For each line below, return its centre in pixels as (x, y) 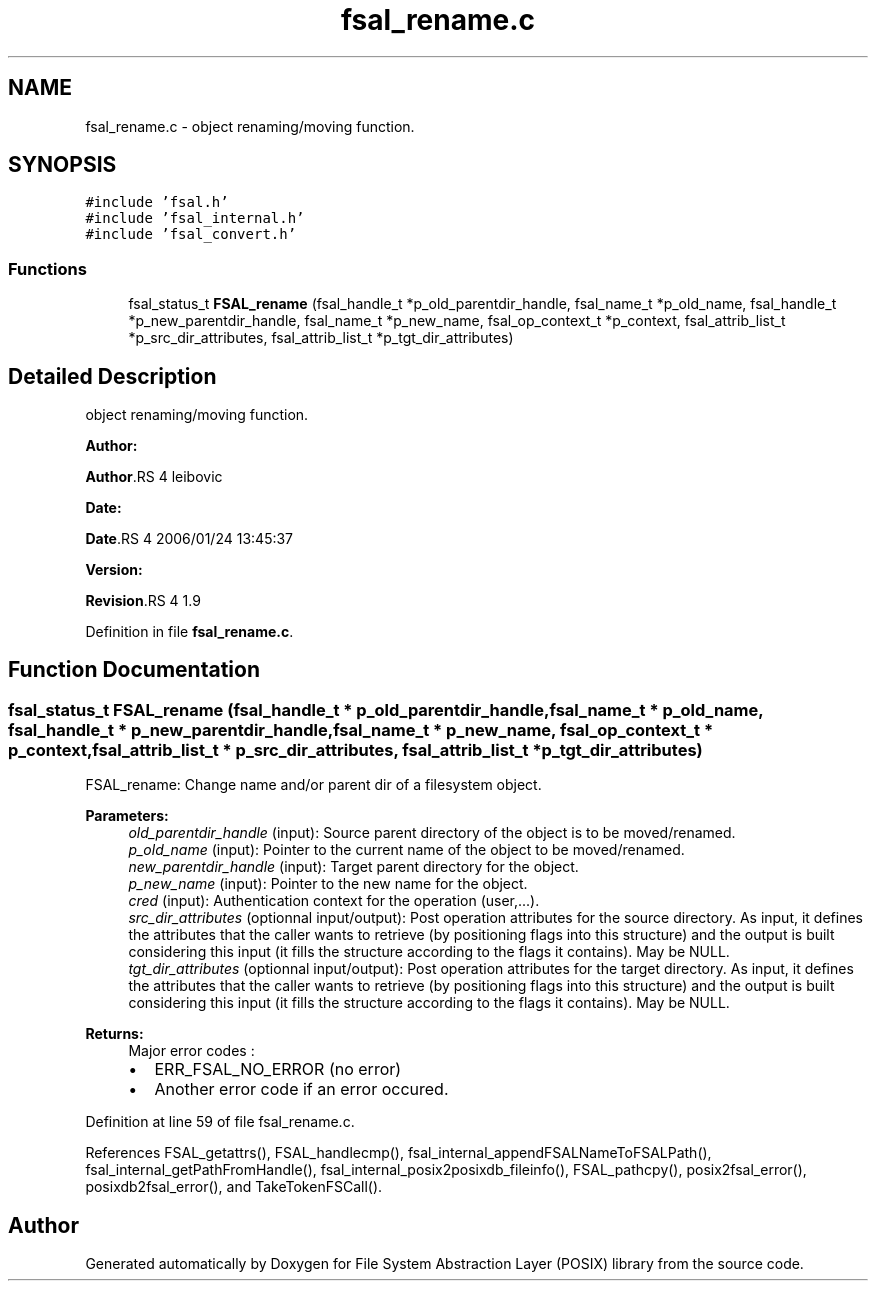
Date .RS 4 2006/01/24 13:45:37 (189, 539)
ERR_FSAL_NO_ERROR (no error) (278, 1069)
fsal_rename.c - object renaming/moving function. (250, 126)
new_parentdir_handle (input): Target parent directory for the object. (353, 867)
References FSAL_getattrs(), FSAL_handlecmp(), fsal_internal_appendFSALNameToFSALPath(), (398, 1153)
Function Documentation (134, 670)
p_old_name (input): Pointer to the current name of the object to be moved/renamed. (406, 850)
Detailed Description (112, 376)
